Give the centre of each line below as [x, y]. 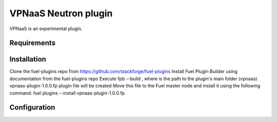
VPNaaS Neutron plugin [61, 13]
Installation [28, 59]
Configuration [32, 107]
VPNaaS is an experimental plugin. [46, 29]
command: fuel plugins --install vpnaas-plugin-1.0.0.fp [67, 93]
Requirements [33, 43]
